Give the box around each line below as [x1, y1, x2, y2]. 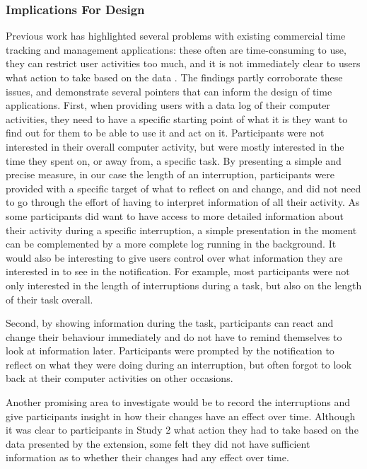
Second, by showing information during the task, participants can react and [6, 315, 334, 330]
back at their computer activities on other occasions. [6, 371, 233, 386]
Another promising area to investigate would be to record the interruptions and [6, 395, 351, 410]
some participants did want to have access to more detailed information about [6, 208, 344, 223]
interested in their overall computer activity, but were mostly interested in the [6, 139, 344, 154]
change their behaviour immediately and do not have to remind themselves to [6, 329, 342, 344]
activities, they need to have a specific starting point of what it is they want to [6, 111, 348, 126]
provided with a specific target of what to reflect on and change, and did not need [6, 180, 361, 195]
